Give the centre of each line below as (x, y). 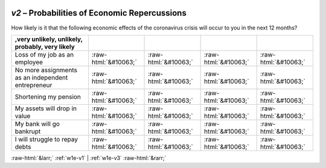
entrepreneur (34, 85)
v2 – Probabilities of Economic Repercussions (99, 13)
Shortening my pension (48, 96)
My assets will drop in (46, 108)
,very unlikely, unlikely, (49, 39)
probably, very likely (45, 46)
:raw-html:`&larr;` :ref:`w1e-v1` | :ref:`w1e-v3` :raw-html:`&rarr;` (89, 158)
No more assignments (46, 70)
